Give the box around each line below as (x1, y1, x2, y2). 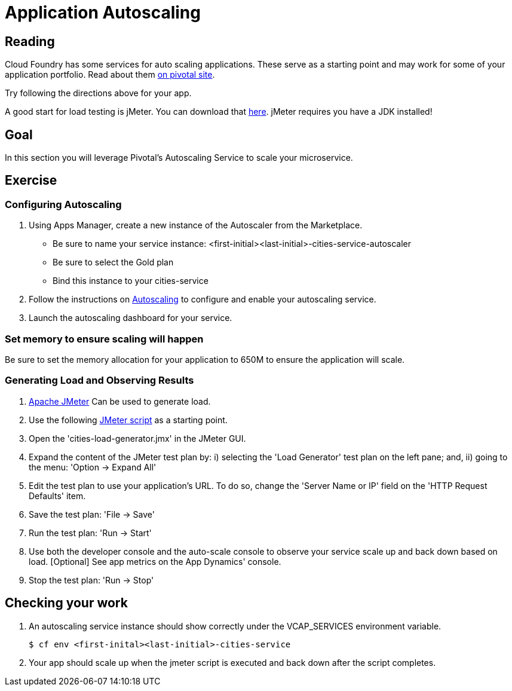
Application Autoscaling (5, 2, 201, 23)
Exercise (5, 173, 57, 188)
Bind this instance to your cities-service (53, 276, 209, 286)
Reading (5, 33, 55, 49)
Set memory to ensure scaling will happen (5, 332, 204, 345)
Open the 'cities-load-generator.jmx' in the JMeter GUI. (29, 433, 246, 444)
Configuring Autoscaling (5, 198, 122, 210)
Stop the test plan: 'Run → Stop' (29, 574, 154, 585)
